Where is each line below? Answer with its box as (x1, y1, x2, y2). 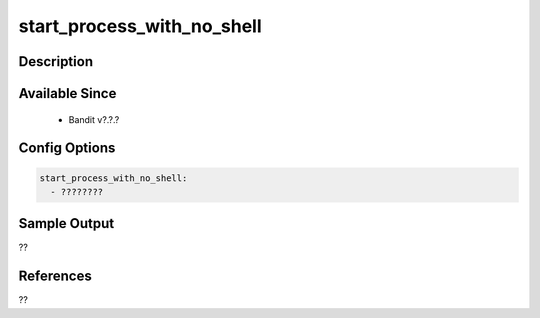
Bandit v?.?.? (68, 113, 120, 125)
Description (18, 53, 94, 70)
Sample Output (18, 215, 115, 232)
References (18, 268, 92, 285)
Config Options (18, 140, 116, 157)
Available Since (18, 85, 117, 102)
